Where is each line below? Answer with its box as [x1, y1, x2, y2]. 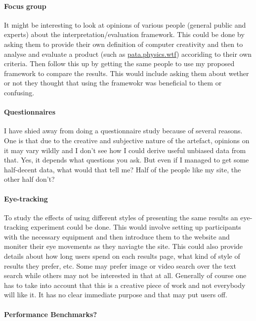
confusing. [4, 87, 35, 97]
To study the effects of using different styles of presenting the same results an [4, 212, 238, 222]
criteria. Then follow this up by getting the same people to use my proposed [4, 58, 235, 69]
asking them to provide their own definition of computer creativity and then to [4, 39, 243, 49]
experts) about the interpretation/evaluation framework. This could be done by [4, 29, 245, 40]
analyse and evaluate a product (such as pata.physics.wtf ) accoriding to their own [4, 48, 252, 59]
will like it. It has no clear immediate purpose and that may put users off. [4, 289, 227, 300]
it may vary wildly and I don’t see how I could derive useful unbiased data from [4, 145, 246, 155]
